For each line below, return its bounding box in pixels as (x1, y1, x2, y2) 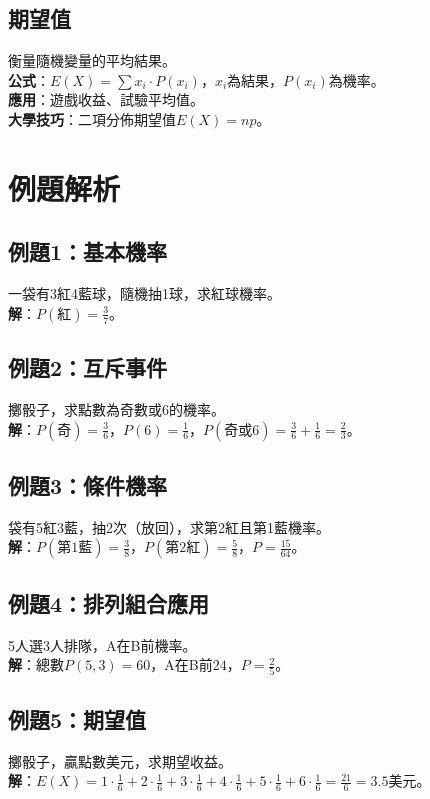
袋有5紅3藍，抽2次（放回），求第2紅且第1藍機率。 (8, 516, 330, 537)
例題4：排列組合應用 (8, 587, 210, 618)
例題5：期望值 (8, 703, 147, 734)
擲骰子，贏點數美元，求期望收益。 (8, 750, 232, 771)
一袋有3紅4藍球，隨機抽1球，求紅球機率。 (8, 283, 281, 304)
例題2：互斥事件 (8, 352, 168, 383)
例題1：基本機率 (8, 236, 168, 267)
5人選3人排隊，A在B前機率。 (8, 634, 197, 655)
